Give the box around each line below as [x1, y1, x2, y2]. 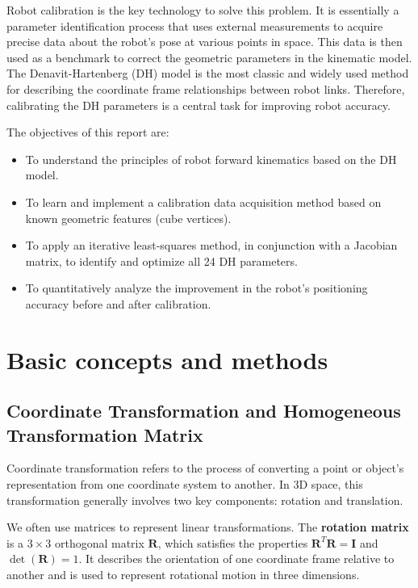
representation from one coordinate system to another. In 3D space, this [6, 476, 363, 493]
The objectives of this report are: [6, 124, 169, 141]
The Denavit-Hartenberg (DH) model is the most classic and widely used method [6, 65, 409, 82]
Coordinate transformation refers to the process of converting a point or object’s [6, 460, 404, 477]
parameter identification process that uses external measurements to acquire [6, 17, 383, 34]
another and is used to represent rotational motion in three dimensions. [6, 566, 360, 583]
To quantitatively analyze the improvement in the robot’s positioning [25, 279, 368, 296]
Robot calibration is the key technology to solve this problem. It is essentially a [6, 2, 399, 18]
